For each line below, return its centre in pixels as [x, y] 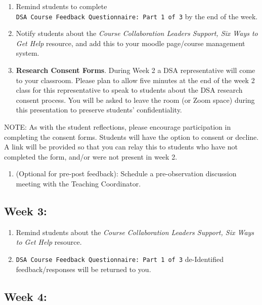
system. [28, 53]
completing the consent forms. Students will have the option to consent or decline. [132, 137]
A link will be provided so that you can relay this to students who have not [121, 147]
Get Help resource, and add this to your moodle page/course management [130, 43]
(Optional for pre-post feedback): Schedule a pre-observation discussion [126, 174]
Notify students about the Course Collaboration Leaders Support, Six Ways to [137, 33]
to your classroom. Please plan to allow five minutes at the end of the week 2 [135, 80]
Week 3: [26, 211]
